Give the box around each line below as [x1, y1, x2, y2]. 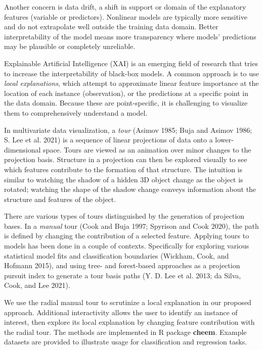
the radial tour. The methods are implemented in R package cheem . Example [4, 326, 247, 337]
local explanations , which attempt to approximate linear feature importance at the [4, 78, 259, 88]
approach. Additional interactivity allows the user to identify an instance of [4, 307, 238, 317]
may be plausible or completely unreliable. [4, 41, 136, 52]
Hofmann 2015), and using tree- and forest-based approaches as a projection [4, 260, 240, 271]
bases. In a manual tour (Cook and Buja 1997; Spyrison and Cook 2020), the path [4, 220, 259, 231]
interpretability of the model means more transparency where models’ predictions [4, 31, 256, 41]
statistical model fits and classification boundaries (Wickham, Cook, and [4, 250, 229, 261]
